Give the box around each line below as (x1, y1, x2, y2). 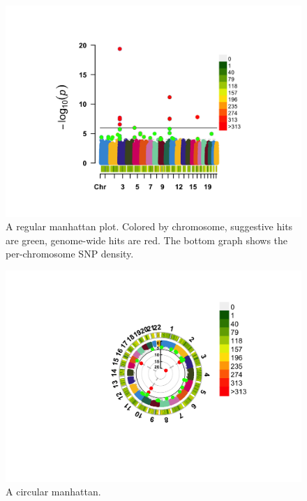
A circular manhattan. (6, 484, 101, 499)
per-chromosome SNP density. (6, 246, 134, 261)
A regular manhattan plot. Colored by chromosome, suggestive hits (6, 219, 293, 234)
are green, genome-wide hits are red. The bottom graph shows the (6, 232, 288, 247)
